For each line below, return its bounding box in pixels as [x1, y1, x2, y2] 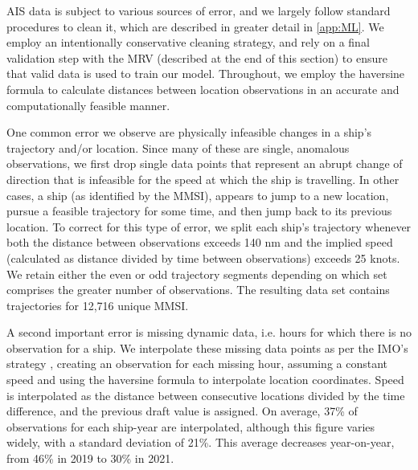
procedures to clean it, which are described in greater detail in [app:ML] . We [6, 18, 384, 35]
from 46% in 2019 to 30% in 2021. [6, 450, 174, 467]
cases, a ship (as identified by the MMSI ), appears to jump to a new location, [6, 186, 389, 203]
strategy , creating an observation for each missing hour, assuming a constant [6, 355, 388, 372]
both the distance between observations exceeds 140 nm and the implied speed [6, 234, 393, 251]
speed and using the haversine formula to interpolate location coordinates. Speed [6, 371, 404, 388]
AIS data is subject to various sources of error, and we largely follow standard [6, 2, 391, 18]
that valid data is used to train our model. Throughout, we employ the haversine [6, 65, 405, 82]
